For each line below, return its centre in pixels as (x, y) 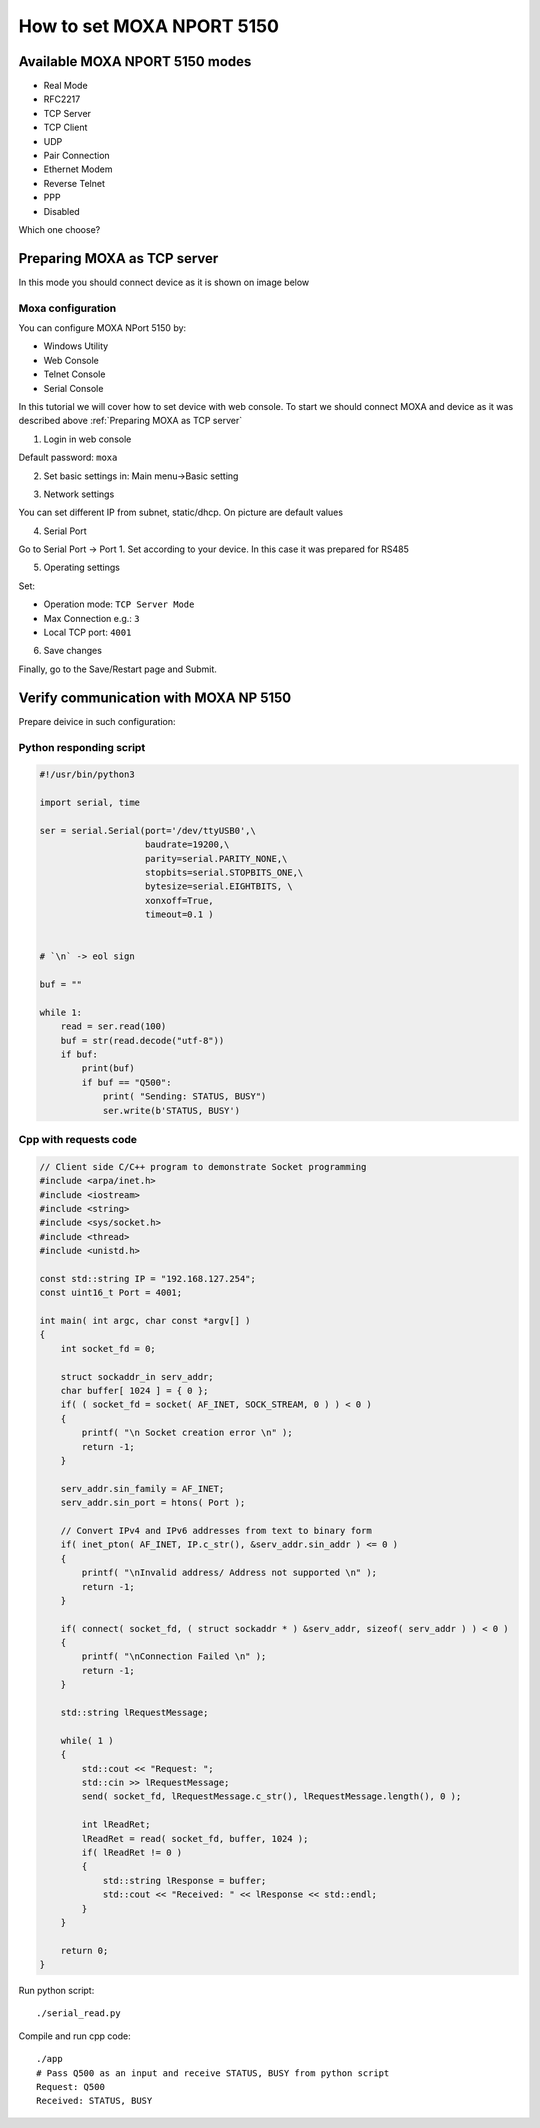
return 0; (84, 1950)
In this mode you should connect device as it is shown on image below (164, 282)
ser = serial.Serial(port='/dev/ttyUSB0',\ (148, 830)
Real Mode (66, 86)
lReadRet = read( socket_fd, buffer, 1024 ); (195, 1838)
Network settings (79, 494)
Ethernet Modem (78, 169)
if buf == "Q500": (126, 1082)
